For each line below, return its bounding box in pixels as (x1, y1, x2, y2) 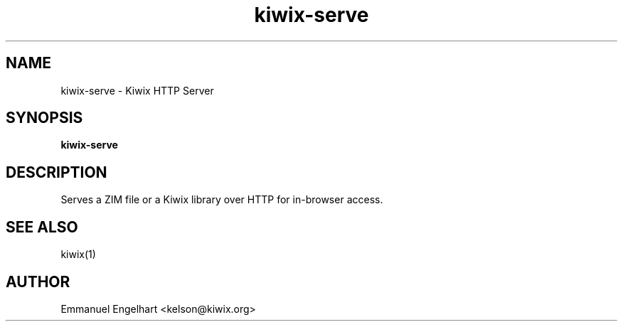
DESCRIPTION (6, 163, 107, 181)
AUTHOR (6, 272, 70, 291)
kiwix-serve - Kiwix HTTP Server (60, 84, 214, 97)
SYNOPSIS (6, 109, 83, 127)
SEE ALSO (6, 218, 78, 236)
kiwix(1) (60, 248, 96, 261)
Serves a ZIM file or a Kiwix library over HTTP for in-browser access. (60, 193, 383, 206)
